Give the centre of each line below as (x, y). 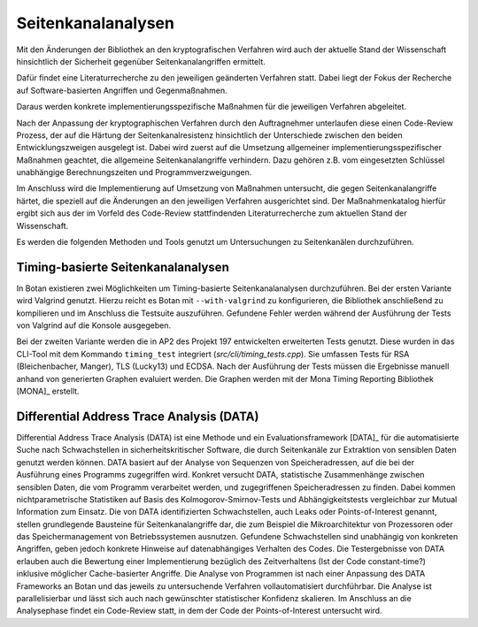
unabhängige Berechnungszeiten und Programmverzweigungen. (134, 172)
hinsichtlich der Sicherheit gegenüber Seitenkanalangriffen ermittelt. (141, 61)
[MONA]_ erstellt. (48, 391)
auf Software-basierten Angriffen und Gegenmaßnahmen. (122, 90)
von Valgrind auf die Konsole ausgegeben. (94, 325)
